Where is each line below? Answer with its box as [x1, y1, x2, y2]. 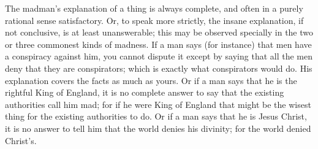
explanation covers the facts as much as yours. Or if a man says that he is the [5, 74, 297, 86]
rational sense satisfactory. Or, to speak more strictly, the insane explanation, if [5, 13, 304, 26]
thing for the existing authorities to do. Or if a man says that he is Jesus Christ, [5, 110, 307, 123]
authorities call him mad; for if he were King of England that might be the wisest [5, 97, 311, 110]
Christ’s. [5, 134, 37, 147]
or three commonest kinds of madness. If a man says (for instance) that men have [5, 37, 312, 50]
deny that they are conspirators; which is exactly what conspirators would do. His [5, 61, 312, 74]
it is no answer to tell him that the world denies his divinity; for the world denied [5, 121, 311, 134]
